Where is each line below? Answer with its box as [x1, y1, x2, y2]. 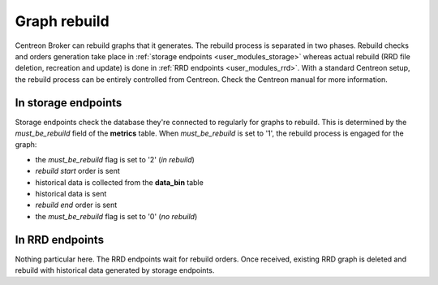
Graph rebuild [15, 12, 109, 30]
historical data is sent [35, 188, 107, 198]
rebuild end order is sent [35, 200, 118, 210]
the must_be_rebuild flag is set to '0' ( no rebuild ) [35, 211, 198, 221]
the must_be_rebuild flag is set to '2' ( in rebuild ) [35, 154, 195, 164]
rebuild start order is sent [35, 166, 121, 176]
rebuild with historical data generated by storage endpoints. [15, 266, 215, 275]
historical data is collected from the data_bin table [35, 177, 204, 187]
